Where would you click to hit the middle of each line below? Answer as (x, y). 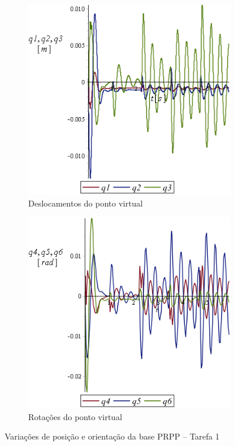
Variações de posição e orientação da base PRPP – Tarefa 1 (112, 436)
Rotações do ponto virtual (75, 416)
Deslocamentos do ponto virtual (85, 203)
